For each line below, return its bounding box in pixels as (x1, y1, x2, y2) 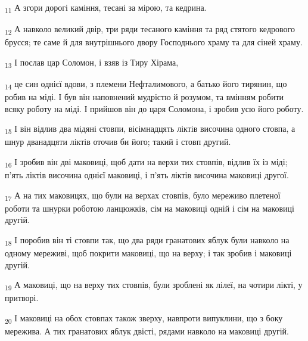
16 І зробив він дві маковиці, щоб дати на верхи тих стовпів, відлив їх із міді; (5, 156, 288, 169)
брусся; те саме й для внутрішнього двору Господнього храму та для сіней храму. (5, 36, 303, 48)
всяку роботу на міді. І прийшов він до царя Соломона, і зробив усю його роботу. (5, 102, 304, 114)
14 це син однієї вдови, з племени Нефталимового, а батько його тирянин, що (5, 77, 287, 91)
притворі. (5, 292, 39, 304)
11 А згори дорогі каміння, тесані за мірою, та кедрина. (5, 1, 207, 15)
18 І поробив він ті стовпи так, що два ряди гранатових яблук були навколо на (5, 234, 290, 247)
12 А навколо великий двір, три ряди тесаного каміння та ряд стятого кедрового (5, 23, 295, 36)
